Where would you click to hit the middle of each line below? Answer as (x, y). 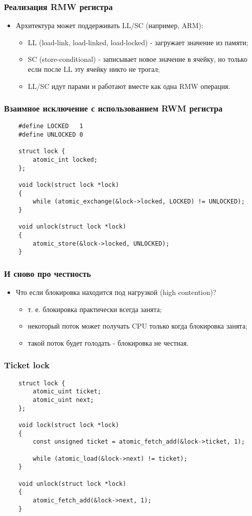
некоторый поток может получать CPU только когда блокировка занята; (138, 326)
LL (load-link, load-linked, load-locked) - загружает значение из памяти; (138, 42)
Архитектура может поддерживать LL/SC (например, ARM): (109, 25)
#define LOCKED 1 (51, 126)
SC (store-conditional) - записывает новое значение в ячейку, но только (138, 59)
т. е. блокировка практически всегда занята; (95, 309)
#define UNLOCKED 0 (51, 135)
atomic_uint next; (63, 400)
